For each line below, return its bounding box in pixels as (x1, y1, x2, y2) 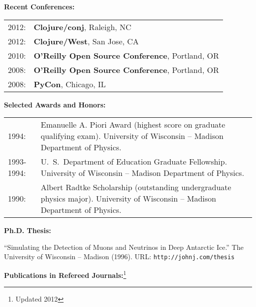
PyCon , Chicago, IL (33, 78, 106, 90)
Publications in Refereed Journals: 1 (4, 269, 127, 280)
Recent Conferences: (4, 1, 75, 11)
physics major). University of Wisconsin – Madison (40, 193, 216, 205)
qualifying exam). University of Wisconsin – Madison (40, 130, 224, 142)
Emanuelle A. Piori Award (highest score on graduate (40, 119, 225, 131)
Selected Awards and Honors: (4, 99, 106, 109)
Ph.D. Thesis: (4, 225, 51, 236)
